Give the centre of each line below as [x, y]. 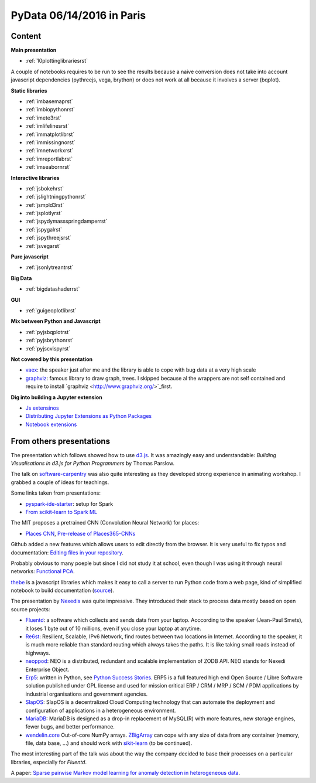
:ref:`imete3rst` [43, 118]
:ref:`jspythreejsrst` [48, 238]
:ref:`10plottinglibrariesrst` [56, 61]
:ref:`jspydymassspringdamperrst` [66, 221]
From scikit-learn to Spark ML [61, 512]
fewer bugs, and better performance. [70, 727]
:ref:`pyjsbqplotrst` [48, 332]
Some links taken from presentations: [56, 493]
